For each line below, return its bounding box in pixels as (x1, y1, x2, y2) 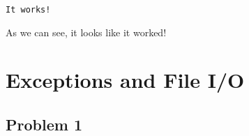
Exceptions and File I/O (6, 66, 245, 94)
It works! (6, 5, 51, 15)
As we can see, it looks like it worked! (6, 24, 167, 39)
